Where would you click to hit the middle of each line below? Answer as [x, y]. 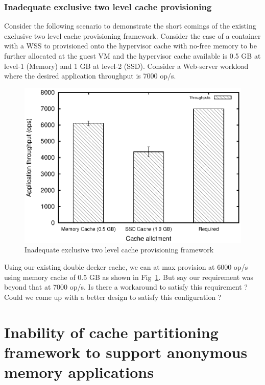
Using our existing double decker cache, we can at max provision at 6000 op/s [126, 267]
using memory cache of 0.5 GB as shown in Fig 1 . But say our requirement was [129, 277]
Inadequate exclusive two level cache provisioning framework [119, 250]
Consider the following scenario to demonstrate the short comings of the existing [130, 26]
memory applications [79, 371]
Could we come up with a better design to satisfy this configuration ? [113, 297]
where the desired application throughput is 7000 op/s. [90, 76]
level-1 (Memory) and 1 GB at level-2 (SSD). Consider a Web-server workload [126, 66]
